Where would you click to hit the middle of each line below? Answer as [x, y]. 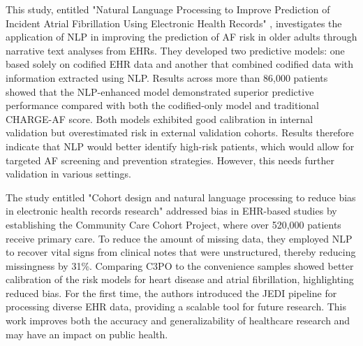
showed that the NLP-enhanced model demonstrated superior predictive [160, 91]
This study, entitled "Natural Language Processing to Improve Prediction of [168, 9]
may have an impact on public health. [87, 334]
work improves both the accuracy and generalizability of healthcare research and [178, 320]
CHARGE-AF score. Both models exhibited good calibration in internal [160, 118]
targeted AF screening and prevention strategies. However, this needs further [170, 160]
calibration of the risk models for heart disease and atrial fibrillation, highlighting [180, 279]
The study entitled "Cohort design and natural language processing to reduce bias [181, 197]
